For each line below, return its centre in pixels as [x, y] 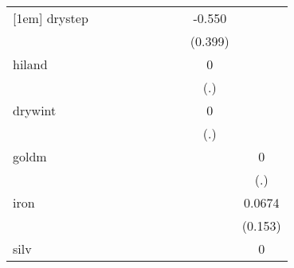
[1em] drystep [51, 18]
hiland [30, 64]
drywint [35, 110]
